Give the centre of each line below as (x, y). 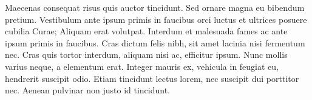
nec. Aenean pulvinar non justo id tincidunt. (88, 90)
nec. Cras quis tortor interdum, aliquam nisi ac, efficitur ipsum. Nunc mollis (146, 55)
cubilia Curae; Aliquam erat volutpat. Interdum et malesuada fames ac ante (146, 31)
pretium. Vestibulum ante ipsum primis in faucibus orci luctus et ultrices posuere (156, 19)
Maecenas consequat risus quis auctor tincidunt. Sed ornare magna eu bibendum (155, 7)
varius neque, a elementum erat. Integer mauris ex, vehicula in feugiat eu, (142, 66)
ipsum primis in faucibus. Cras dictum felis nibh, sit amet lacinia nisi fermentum (155, 42)
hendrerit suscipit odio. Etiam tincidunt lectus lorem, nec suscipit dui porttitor (152, 78)
